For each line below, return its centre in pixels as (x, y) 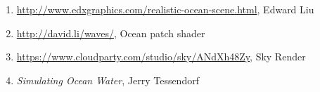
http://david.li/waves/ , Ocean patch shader (111, 33)
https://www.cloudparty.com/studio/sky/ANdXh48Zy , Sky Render (161, 57)
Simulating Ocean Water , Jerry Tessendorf (108, 80)
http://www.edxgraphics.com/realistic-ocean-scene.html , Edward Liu (165, 9)
